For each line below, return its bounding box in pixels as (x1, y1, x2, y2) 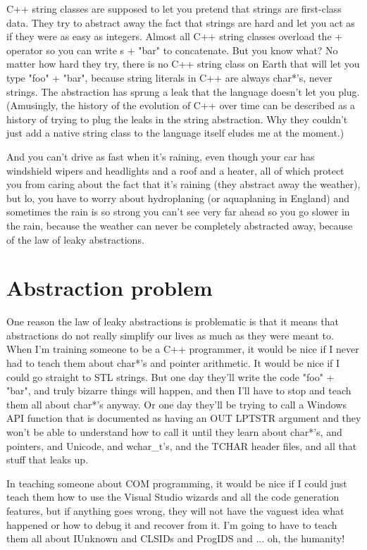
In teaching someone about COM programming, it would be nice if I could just (6, 475, 347, 490)
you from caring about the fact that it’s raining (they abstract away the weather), (6, 177, 361, 192)
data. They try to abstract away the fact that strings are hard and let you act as (6, 15, 355, 30)
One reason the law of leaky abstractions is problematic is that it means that (6, 314, 339, 329)
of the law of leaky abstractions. (6, 232, 144, 246)
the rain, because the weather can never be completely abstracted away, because (6, 218, 353, 232)
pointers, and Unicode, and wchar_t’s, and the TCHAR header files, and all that (6, 438, 357, 453)
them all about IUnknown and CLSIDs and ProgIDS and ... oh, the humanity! (6, 531, 345, 546)
